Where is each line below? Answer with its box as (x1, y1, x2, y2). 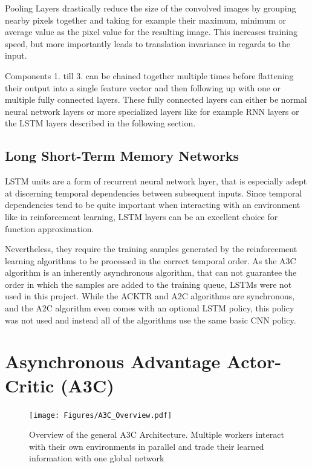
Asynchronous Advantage (5, 349, 221, 374)
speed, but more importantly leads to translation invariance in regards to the (5, 37, 290, 50)
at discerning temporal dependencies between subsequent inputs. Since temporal (5, 186, 302, 199)
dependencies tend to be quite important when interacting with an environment (5, 198, 301, 211)
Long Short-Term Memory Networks (5, 146, 239, 165)
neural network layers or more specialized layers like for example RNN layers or (5, 105, 299, 117)
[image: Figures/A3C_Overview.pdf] (29, 411, 172, 420)
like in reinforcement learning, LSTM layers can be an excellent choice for (5, 210, 278, 223)
